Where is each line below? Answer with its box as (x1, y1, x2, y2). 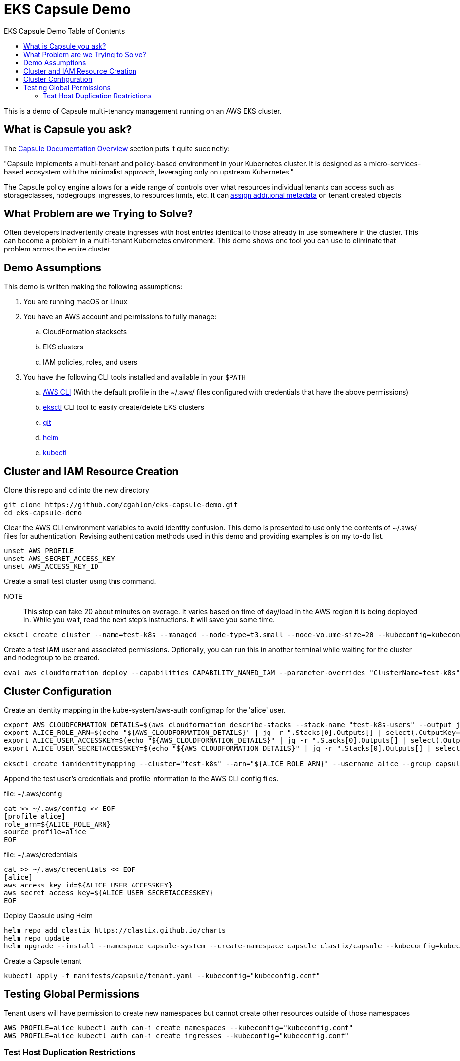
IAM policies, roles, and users (43, 358, 138, 367)
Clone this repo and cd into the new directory (4, 486, 149, 495)
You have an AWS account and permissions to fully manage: (23, 312, 217, 321)
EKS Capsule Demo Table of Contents (4, 26, 125, 35)
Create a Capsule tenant (4, 956, 82, 965)
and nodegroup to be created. (4, 654, 100, 662)
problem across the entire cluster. (4, 245, 112, 253)
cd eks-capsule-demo (4, 509, 82, 517)
